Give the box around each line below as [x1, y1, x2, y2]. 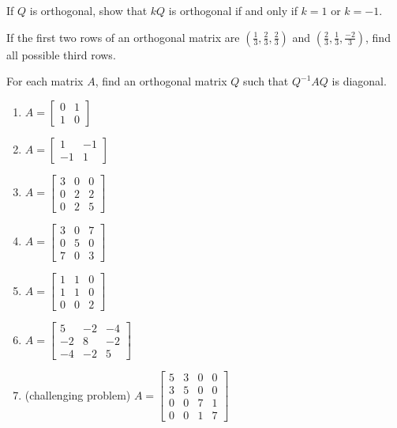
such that [243, 73, 289, 89]
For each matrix [6, 73, 84, 89]
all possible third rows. [6, 46, 116, 62]
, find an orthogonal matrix [95, 73, 227, 89]
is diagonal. [331, 73, 387, 89]
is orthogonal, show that [29, 2, 148, 18]
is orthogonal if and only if [168, 2, 298, 18]
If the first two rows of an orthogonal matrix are [6, 28, 240, 45]
